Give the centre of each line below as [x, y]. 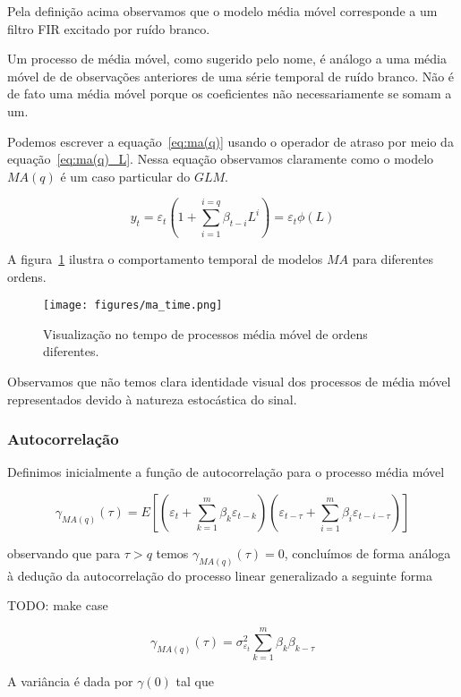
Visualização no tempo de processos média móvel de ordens [205, 333]
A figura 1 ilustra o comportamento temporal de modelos [165, 259]
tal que [195, 681]
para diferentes [393, 259]
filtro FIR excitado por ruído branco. [109, 28]
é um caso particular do [125, 176]
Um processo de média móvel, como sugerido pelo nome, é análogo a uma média [227, 59]
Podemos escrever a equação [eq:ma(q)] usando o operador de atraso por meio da [230, 141]
